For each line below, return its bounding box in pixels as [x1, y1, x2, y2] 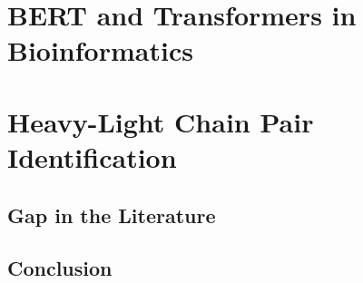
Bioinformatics [7, 32, 193, 69]
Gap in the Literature [7, 200, 216, 229]
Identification [7, 138, 177, 175]
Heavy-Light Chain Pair [7, 102, 314, 140]
